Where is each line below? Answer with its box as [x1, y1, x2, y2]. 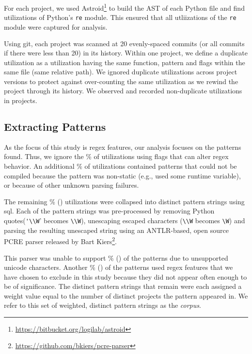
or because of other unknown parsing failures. [4, 180, 139, 190]
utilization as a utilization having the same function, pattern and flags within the [4, 57, 245, 67]
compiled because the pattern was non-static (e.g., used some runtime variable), [4, 170, 241, 180]
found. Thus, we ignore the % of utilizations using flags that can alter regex [4, 151, 229, 161]
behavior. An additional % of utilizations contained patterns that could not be [4, 161, 237, 171]
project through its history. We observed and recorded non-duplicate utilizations [4, 86, 242, 96]
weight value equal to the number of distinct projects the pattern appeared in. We [4, 290, 248, 301]
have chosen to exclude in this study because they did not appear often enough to [4, 271, 247, 282]
